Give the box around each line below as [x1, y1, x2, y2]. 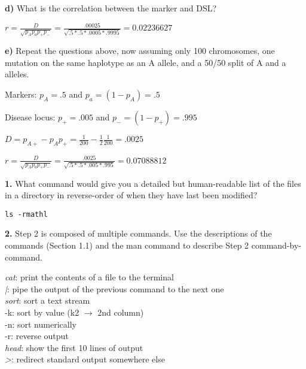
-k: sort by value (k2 [5, 306, 79, 319]
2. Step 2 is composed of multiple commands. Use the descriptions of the [5, 227, 272, 240]
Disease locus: [5, 110, 56, 123]
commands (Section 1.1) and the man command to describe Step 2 [5, 239, 249, 252]
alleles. [5, 68, 29, 80]
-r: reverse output [5, 329, 69, 342]
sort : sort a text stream [5, 294, 90, 307]
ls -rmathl [5, 210, 48, 219]
